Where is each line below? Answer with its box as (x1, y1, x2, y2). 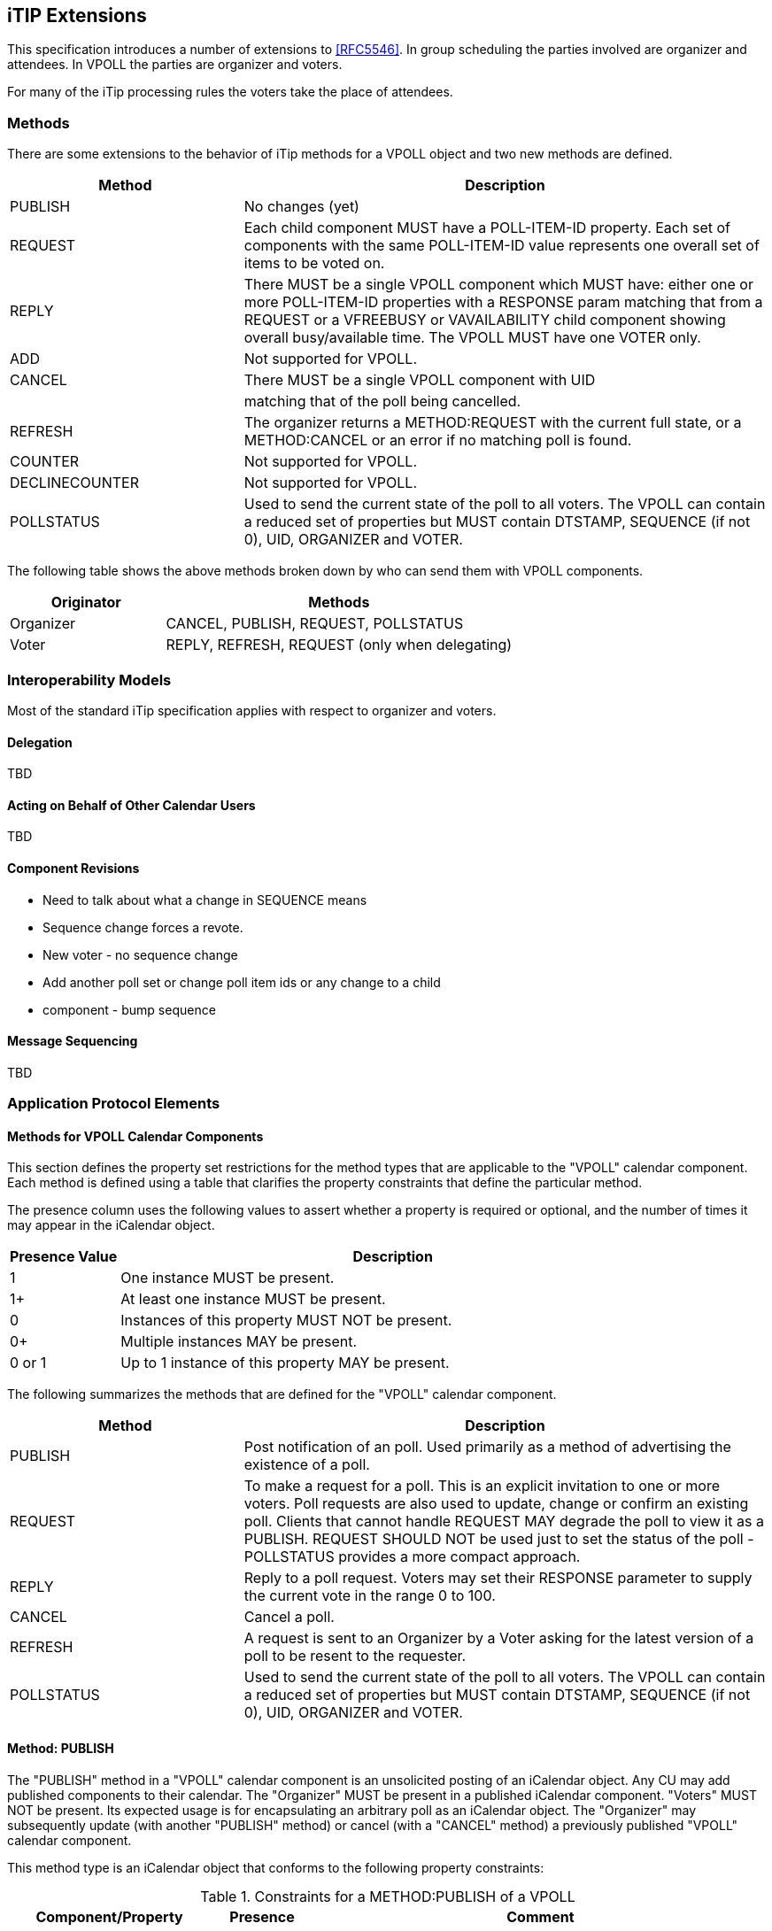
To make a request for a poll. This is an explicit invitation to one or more (243, 1477, 720, 1495)
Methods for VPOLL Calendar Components (7, 1128, 264, 1144)
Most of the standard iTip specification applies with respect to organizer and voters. (7, 702, 497, 718)
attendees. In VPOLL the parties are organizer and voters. (7, 57, 343, 73)
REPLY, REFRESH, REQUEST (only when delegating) (166, 636, 513, 654)
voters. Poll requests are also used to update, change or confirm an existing (243, 1495, 749, 1513)
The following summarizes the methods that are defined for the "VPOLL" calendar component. (7, 1386, 557, 1402)
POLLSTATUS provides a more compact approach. (243, 1548, 581, 1566)
